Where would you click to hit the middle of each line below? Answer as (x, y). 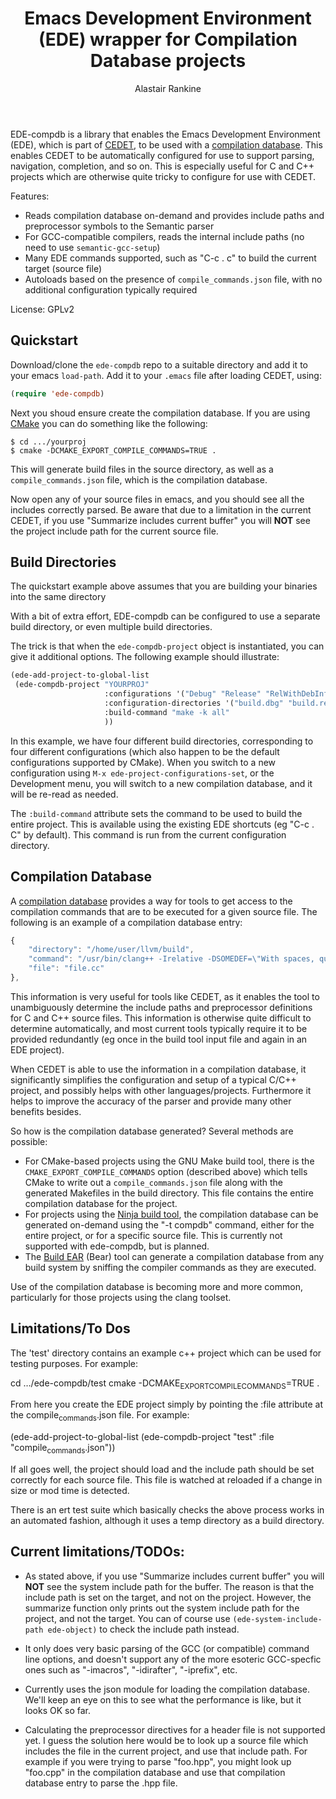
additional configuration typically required (111, 289)
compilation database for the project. (101, 1203)
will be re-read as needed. (64, 794)
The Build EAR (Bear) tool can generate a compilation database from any (174, 1256)
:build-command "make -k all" (167, 712)
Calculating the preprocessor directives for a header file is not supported (175, 1729)
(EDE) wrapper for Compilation (168, 39)
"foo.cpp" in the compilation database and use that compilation (155, 1772)
